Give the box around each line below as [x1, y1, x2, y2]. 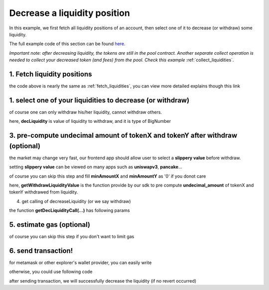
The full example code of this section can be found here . [9, 41, 126, 47]
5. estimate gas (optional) [9, 220, 91, 229]
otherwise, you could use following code [9, 269, 93, 275]
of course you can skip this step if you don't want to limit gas [9, 234, 134, 240]
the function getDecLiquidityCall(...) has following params [9, 207, 130, 213]
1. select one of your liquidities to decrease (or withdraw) [9, 96, 189, 104]
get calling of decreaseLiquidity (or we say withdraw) [21, 198, 132, 204]
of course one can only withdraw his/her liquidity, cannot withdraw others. [9, 109, 162, 115]
